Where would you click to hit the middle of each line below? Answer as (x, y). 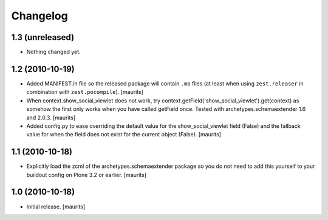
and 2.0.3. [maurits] (51, 118)
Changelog (39, 16)
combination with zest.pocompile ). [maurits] (85, 92)
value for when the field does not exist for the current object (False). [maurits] (124, 135)
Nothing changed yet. (54, 52)
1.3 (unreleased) (43, 37)
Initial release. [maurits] (56, 207)
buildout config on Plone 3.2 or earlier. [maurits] (87, 175)
